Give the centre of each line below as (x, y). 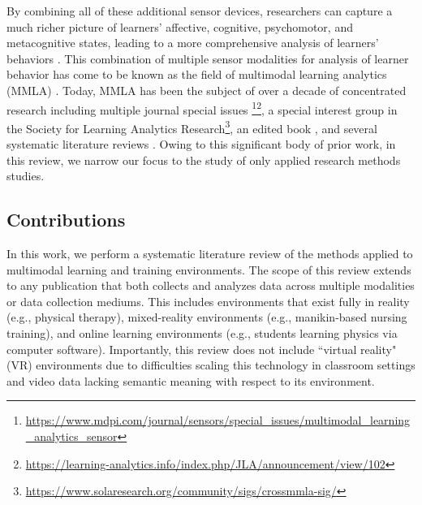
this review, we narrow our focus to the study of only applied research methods (204, 160)
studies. (26, 176)
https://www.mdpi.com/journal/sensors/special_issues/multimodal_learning (218, 420)
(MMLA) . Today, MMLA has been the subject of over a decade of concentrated (207, 90)
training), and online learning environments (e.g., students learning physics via (202, 333)
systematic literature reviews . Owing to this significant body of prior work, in (201, 144)
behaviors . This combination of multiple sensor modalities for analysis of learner (208, 58)
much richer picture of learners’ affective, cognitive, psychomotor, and (180, 26)
